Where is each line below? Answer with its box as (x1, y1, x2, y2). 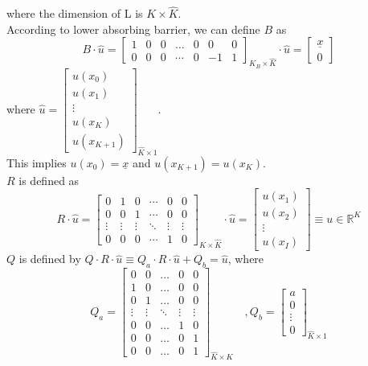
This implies (6, 154, 67, 171)
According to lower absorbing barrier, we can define (6, 20, 260, 37)
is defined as (18, 171, 80, 188)
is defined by (18, 250, 81, 267)
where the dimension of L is (6, 5, 143, 22)
